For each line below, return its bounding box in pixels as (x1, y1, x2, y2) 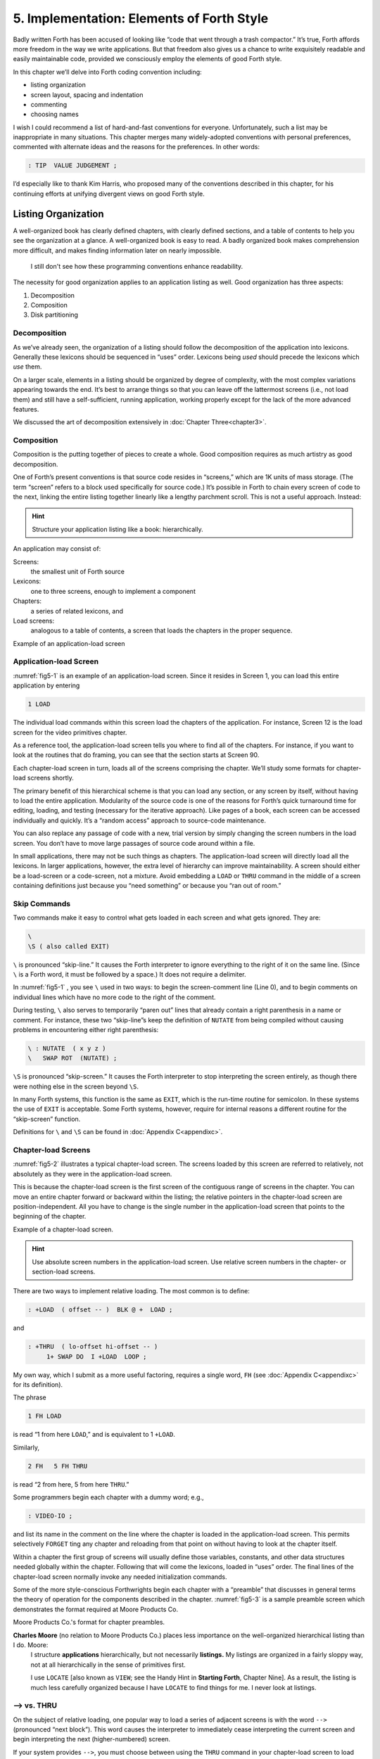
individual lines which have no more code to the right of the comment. (13, 993, 216, 1001)
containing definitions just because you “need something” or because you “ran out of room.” (13, 882, 281, 890)
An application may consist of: (13, 545, 101, 553)
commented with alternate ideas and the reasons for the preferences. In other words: (13, 143, 260, 151)
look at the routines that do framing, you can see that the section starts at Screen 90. (13, 751, 260, 759)
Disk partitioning (30, 310, 79, 319)
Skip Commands (13, 898, 70, 908)
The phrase (13, 1393, 46, 1402)
